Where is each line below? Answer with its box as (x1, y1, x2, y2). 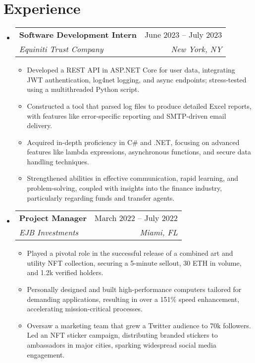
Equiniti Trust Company (19, 43, 103, 55)
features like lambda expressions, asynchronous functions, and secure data (27, 146, 251, 157)
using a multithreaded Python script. (27, 84, 140, 94)
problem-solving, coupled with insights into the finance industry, (27, 183, 222, 193)
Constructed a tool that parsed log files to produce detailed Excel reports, (27, 100, 252, 111)
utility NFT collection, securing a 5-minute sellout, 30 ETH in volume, (27, 257, 242, 268)
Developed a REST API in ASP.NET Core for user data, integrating (27, 65, 235, 75)
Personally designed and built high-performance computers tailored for (27, 284, 242, 294)
